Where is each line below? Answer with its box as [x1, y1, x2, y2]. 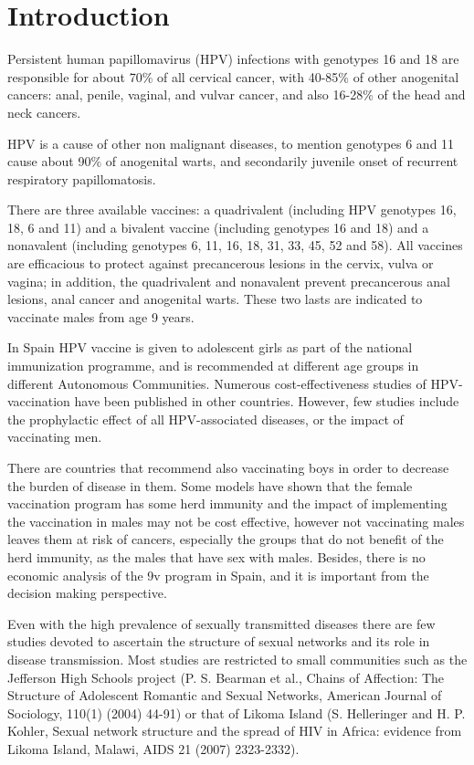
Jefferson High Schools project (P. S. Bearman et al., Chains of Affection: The [7, 667, 445, 686]
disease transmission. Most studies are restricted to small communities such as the [7, 649, 468, 668]
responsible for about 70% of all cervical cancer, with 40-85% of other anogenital [7, 67, 459, 86]
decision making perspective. [7, 583, 167, 603]
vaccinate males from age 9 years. [7, 307, 195, 326]
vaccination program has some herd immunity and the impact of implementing [7, 494, 448, 513]
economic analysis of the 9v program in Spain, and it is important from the [7, 565, 429, 584]
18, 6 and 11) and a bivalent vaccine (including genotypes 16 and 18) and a [7, 217, 429, 236]
